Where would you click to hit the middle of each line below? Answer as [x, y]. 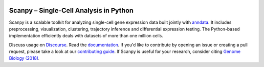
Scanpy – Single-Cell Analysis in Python [71, 10]
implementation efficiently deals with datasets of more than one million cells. [86, 36]
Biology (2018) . [24, 58]
